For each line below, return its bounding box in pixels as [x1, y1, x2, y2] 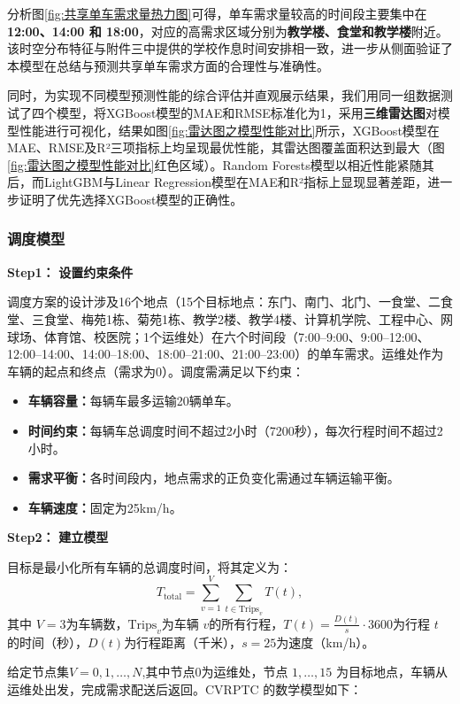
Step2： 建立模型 [7, 528, 109, 546]
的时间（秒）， [7, 632, 88, 651]
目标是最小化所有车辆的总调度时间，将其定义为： [7, 557, 292, 576]
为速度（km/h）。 [276, 632, 375, 651]
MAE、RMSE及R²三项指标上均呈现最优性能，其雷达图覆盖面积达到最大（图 [7, 138, 445, 157]
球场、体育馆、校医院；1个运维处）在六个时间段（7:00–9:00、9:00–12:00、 [7, 327, 430, 345]
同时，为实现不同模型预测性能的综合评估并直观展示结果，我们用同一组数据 [7, 86, 441, 104]
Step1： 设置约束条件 [7, 262, 134, 281]
